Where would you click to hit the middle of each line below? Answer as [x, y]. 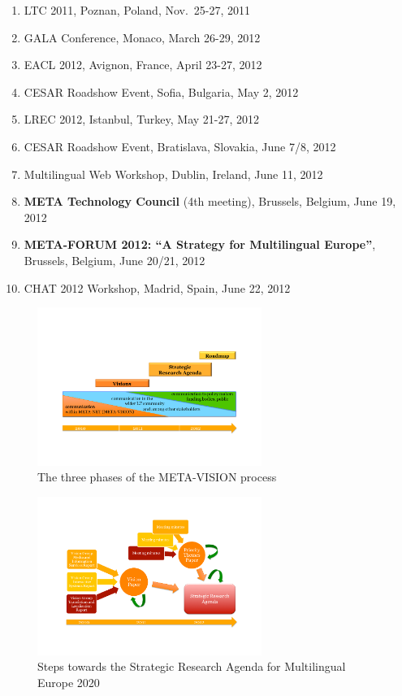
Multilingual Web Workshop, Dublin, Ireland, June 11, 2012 [173, 174]
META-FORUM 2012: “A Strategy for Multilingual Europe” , [200, 244]
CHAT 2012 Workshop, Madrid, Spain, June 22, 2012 [157, 287]
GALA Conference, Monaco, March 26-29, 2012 [142, 37]
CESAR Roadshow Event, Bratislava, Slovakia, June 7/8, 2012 [180, 146]
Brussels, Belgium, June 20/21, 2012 [115, 260]
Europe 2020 [69, 683]
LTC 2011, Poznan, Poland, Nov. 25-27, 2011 [137, 10]
